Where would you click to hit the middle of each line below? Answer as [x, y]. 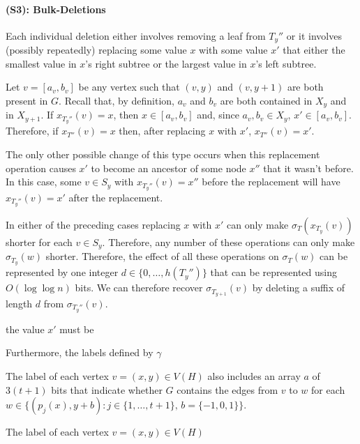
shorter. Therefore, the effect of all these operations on [162, 256]
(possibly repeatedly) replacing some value [96, 50]
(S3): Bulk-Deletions [56, 9]
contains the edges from [227, 389]
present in [27, 101]
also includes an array [254, 376]
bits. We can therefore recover [139, 288]
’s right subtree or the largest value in [166, 63]
